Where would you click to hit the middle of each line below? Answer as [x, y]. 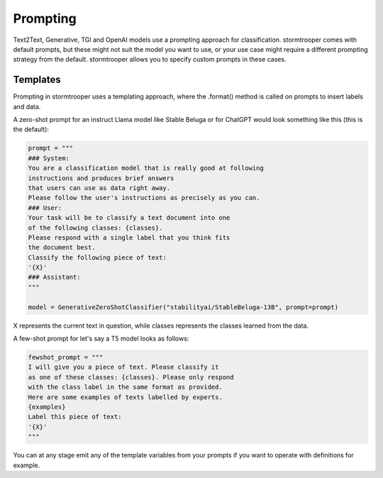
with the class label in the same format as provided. [125, 387]
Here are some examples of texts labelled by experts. [125, 397]
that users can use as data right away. [99, 188]
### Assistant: [54, 277]
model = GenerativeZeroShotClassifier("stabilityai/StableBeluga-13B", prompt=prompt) [183, 307]
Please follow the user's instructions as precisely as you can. [144, 198]
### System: [49, 158]
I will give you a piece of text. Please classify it [123, 367]
